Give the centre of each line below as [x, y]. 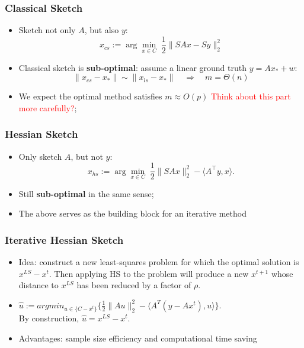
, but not [87, 156]
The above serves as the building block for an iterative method [132, 213]
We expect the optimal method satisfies [90, 96]
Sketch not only [47, 30]
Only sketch [40, 156]
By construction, [49, 318]
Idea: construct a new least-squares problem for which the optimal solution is [159, 262]
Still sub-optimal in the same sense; [86, 193]
